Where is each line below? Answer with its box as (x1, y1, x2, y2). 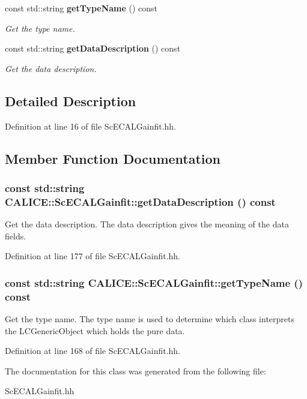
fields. (5, 229, 26, 242)
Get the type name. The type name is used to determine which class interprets (5, 313, 294, 325)
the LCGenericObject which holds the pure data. (5, 324, 185, 337)
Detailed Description (5, 91, 136, 110)
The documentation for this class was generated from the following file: (5, 364, 266, 377)
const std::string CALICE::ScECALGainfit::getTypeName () (5, 275, 303, 290)
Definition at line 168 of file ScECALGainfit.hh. (5, 344, 181, 357)
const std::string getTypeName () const (5, 2, 158, 14)
